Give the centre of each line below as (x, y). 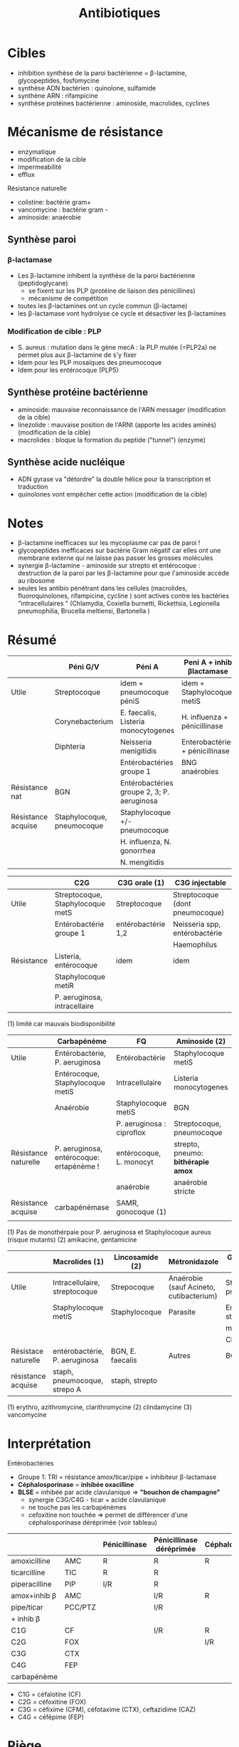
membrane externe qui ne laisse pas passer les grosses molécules (115, 558)
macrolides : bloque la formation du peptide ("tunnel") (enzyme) (112, 440)
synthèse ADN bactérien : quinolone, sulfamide (87, 88)
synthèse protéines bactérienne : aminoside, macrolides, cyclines (113, 103)
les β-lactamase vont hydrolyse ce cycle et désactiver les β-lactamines (122, 313)
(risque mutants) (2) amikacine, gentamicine (72, 1240)
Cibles (27, 53)
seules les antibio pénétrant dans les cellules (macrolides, (102, 589)
